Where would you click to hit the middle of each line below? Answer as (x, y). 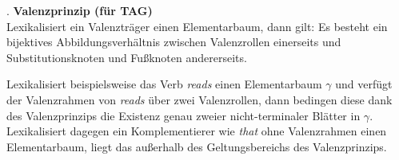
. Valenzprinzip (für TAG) (80, 10)
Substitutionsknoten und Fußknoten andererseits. (127, 57)
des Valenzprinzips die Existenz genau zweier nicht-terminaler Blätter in (184, 115)
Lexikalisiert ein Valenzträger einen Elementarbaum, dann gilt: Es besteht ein (197, 26)
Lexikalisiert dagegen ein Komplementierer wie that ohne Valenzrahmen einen (197, 131)
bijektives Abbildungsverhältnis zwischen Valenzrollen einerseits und (174, 42)
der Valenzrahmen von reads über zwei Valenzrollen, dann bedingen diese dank (199, 99)
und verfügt (364, 84)
